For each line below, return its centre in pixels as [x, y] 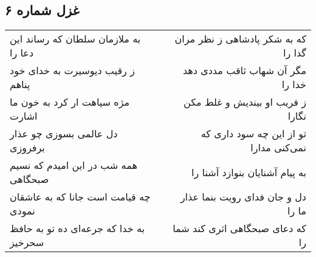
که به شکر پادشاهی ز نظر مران [240, 39]
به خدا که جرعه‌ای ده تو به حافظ [77, 228]
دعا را [22, 53]
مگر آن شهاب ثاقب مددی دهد [244, 70]
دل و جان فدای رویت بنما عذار [243, 197]
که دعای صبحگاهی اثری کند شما [239, 228]
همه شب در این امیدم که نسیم [74, 165]
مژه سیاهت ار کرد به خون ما [70, 102]
